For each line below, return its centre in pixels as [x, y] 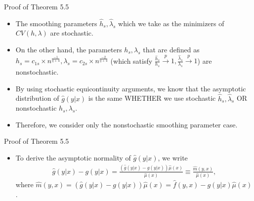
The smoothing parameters [56, 23]
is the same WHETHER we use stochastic [152, 98]
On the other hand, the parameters [69, 49]
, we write [173, 157]
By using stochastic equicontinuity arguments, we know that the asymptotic [131, 88]
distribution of [37, 98]
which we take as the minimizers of [171, 23]
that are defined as [171, 49]
